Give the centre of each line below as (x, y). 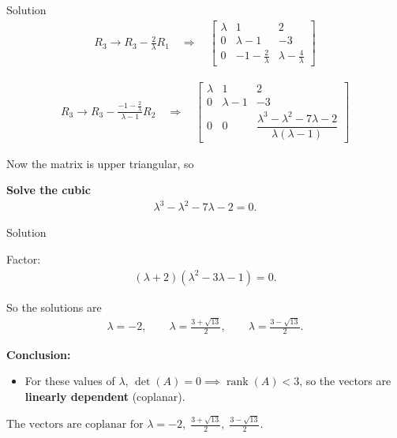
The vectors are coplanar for (75, 425)
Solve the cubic (49, 190)
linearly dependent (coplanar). (105, 397)
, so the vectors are (345, 381)
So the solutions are (54, 307)
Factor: (24, 259)
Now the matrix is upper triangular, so (100, 163)
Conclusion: (39, 354)
